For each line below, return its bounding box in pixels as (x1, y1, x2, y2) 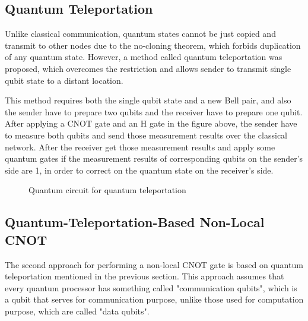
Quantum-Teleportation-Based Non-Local (5, 213, 265, 231)
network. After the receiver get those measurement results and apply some (5, 140, 275, 153)
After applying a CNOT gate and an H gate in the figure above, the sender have (5, 117, 297, 130)
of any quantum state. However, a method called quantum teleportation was (5, 51, 282, 63)
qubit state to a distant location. (5, 74, 123, 86)
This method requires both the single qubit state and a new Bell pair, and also (5, 94, 291, 106)
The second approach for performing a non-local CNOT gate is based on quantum (5, 258, 303, 270)
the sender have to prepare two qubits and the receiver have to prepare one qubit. (5, 105, 303, 118)
